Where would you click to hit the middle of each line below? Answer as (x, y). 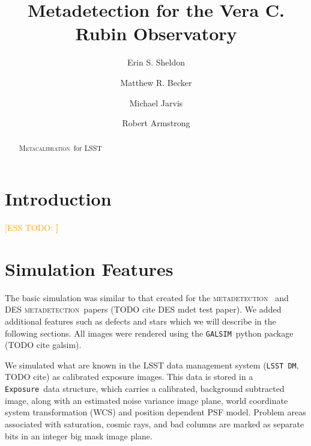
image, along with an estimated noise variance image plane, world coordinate (146, 400)
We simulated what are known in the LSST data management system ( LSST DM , (152, 365)
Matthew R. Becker (156, 82)
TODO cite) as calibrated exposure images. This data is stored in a (129, 377)
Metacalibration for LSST (60, 148)
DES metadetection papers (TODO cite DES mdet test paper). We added (143, 309)
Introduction (58, 199)
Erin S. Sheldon (156, 62)
